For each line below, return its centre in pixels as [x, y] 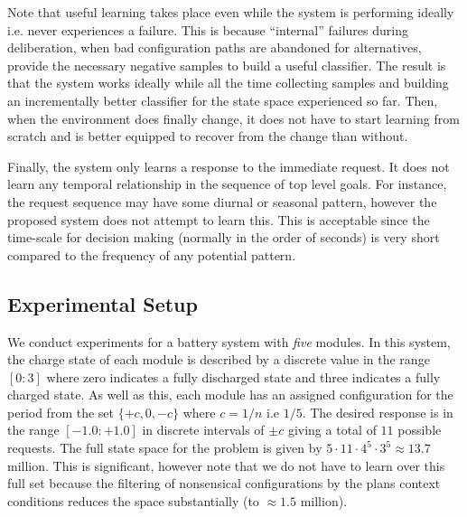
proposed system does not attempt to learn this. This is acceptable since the [219, 219]
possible [420, 430]
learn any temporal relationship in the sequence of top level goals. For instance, [227, 184]
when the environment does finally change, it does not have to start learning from [233, 118]
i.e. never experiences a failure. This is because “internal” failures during [208, 29]
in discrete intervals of [203, 430]
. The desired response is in [378, 412]
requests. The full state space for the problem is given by [165, 448]
